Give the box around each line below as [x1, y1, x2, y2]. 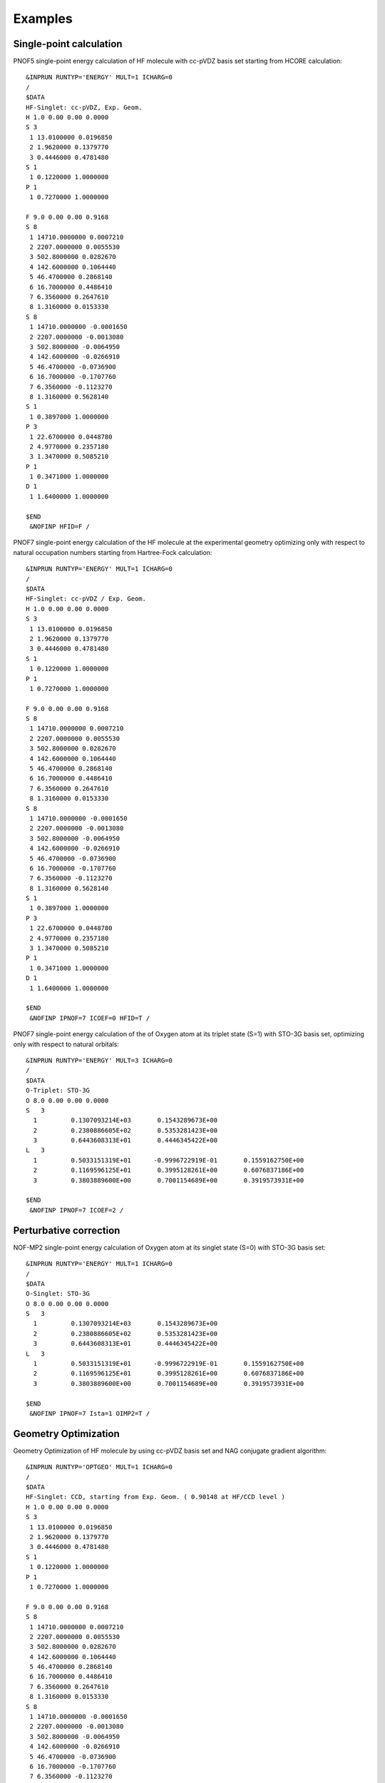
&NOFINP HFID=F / [29, 523, 91, 531]
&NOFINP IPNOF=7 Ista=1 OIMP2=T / [29, 1409, 150, 1417]
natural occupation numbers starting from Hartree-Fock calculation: [13, 548, 212, 556]
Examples [13, 11, 73, 26]
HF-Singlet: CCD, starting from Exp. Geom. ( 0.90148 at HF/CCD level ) [26, 1493, 285, 1501]
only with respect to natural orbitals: [13, 1040, 119, 1048]
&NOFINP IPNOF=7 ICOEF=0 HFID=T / [29, 1013, 150, 1022]
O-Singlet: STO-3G [26, 1289, 91, 1298]
